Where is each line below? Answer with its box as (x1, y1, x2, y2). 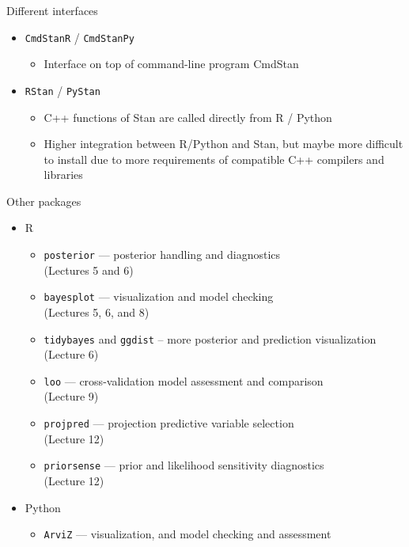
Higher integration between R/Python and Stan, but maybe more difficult (44, 135, 403, 152)
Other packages (6, 192, 81, 209)
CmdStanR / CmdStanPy (25, 28, 134, 45)
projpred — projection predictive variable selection (44, 415, 294, 431)
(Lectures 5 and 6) (44, 261, 134, 278)
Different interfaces (6, 2, 98, 18)
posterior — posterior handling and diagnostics (44, 246, 281, 263)
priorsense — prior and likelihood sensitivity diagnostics (44, 457, 324, 473)
